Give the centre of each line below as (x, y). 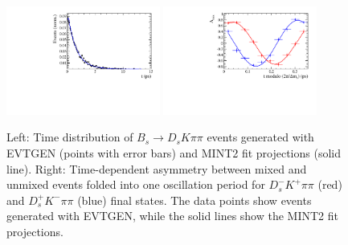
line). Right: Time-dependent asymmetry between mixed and (157, 168)
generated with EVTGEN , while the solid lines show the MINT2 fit (173, 216)
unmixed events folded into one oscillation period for (136, 184)
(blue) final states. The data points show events (194, 200)
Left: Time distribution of (70, 137)
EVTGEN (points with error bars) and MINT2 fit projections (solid (174, 153)
